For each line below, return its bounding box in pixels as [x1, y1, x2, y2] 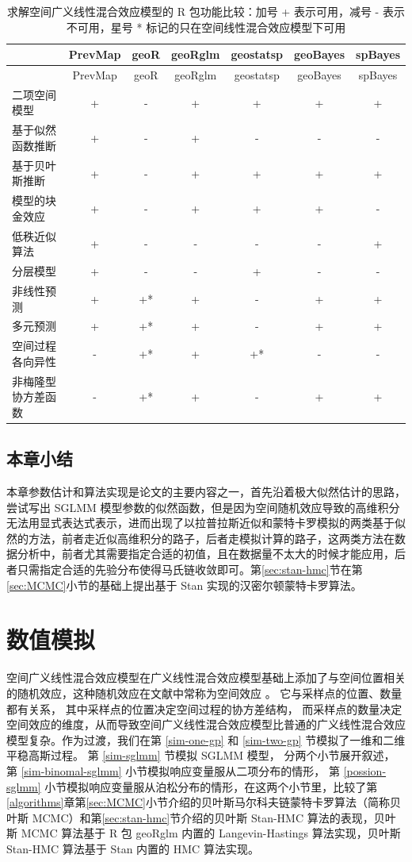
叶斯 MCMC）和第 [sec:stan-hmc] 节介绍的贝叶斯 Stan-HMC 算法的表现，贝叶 [6, 809, 396, 825]
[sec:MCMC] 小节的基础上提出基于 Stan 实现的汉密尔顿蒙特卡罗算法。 [6, 576, 362, 593]
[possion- [343, 762, 387, 779]
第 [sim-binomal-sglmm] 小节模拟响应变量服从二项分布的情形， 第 [6, 762, 340, 779]
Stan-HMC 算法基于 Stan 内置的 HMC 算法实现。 [6, 840, 259, 856]
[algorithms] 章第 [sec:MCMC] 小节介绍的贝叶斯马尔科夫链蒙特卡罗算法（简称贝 [6, 794, 401, 810]
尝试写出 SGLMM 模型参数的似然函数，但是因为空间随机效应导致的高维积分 [6, 498, 400, 515]
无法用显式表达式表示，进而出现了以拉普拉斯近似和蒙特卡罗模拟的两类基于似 [6, 514, 406, 531]
